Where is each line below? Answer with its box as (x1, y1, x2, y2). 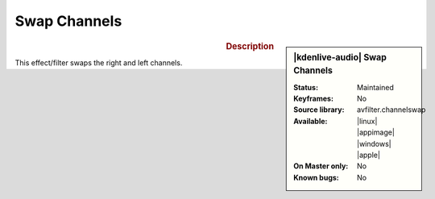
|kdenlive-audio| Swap (293, 52, 387, 63)
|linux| (357, 116, 378, 126)
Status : (293, 82, 318, 92)
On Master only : (293, 161, 349, 171)
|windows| (357, 139, 391, 148)
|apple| (357, 150, 380, 160)
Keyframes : (293, 93, 334, 104)
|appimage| (357, 127, 395, 137)
